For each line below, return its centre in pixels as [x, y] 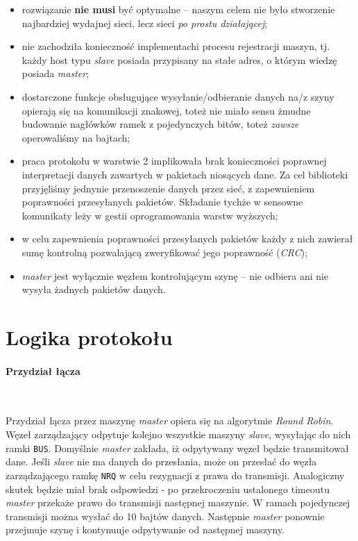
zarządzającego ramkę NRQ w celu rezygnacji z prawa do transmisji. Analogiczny [175, 475]
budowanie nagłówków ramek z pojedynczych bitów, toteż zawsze [160, 124]
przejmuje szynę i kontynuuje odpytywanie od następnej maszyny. [145, 530]
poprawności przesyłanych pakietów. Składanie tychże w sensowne [162, 202]
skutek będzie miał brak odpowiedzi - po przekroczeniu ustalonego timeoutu [168, 489]
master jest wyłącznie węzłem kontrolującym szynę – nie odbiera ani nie [175, 275]
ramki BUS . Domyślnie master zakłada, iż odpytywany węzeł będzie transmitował [177, 448]
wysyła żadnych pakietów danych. [94, 289]
